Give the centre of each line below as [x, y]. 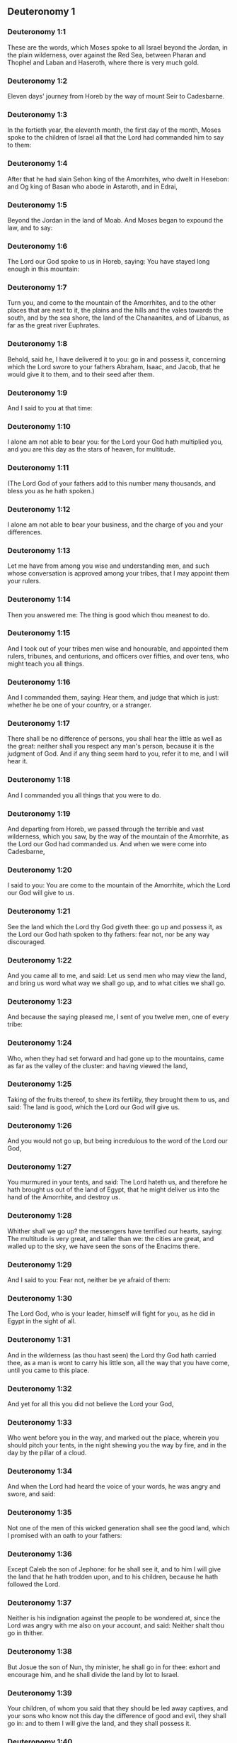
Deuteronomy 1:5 [37, 205]
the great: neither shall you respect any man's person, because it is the [111, 746]
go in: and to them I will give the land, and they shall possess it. [99, 1723]
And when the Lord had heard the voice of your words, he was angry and [114, 1486]
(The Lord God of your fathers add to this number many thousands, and [111, 483]
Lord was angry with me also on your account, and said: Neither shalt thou [116, 1625]
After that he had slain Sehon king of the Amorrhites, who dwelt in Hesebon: [118, 179]
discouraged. [27, 941]
